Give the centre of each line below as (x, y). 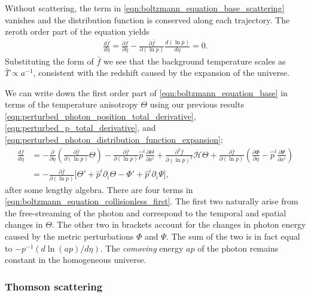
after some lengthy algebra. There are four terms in (99, 189)
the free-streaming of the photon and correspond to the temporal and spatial (146, 212)
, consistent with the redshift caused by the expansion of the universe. (161, 73)
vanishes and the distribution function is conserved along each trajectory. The (147, 19)
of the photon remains (238, 248)
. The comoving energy (142, 248)
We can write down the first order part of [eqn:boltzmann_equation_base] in (146, 92)
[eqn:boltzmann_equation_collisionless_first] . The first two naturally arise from (152, 201)
